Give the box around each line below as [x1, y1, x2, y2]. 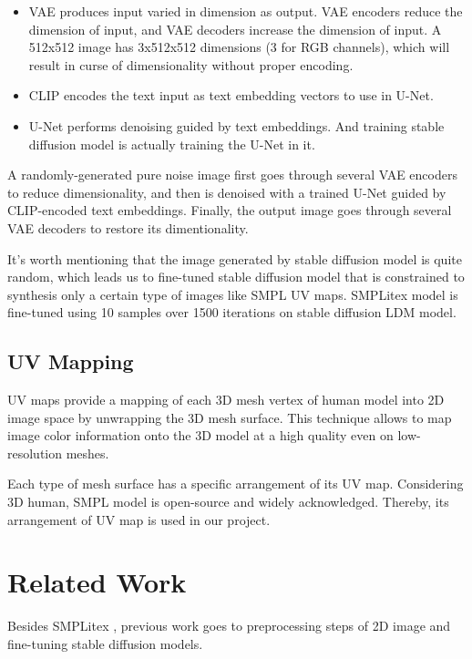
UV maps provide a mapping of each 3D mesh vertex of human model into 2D [7, 390, 445, 409]
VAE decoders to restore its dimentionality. [7, 218, 249, 237]
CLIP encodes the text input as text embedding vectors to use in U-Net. [28, 86, 434, 105]
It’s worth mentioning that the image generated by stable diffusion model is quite [7, 249, 462, 268]
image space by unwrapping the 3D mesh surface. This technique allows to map [7, 407, 452, 427]
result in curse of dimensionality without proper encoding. [28, 55, 354, 74]
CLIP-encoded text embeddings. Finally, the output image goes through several [7, 201, 452, 220]
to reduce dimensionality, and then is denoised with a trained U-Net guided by [7, 182, 446, 201]
